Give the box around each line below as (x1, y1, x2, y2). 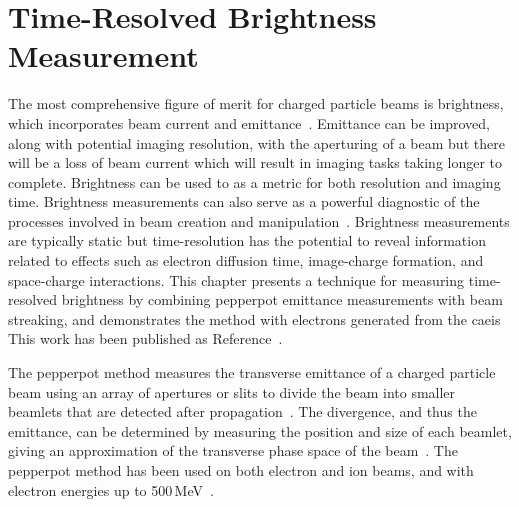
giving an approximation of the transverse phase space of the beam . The (8, 440, 458, 461)
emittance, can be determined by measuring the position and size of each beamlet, (8, 420, 512, 441)
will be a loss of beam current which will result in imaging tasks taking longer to (8, 152, 503, 173)
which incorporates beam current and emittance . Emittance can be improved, (8, 112, 490, 133)
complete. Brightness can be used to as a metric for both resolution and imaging (8, 171, 501, 192)
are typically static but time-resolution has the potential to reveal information (8, 230, 486, 251)
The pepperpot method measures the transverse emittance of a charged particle (8, 362, 496, 383)
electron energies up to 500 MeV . (8, 479, 214, 500)
